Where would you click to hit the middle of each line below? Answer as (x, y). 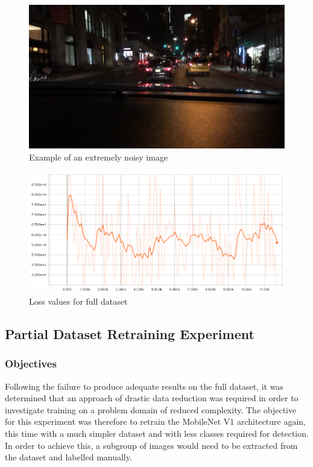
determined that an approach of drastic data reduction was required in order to (152, 398)
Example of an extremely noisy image (99, 157)
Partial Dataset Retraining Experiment (130, 333)
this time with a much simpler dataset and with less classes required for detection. (157, 433)
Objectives (31, 364)
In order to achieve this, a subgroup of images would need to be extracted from (151, 445)
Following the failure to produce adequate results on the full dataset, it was (144, 386)
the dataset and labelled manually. (68, 457)
